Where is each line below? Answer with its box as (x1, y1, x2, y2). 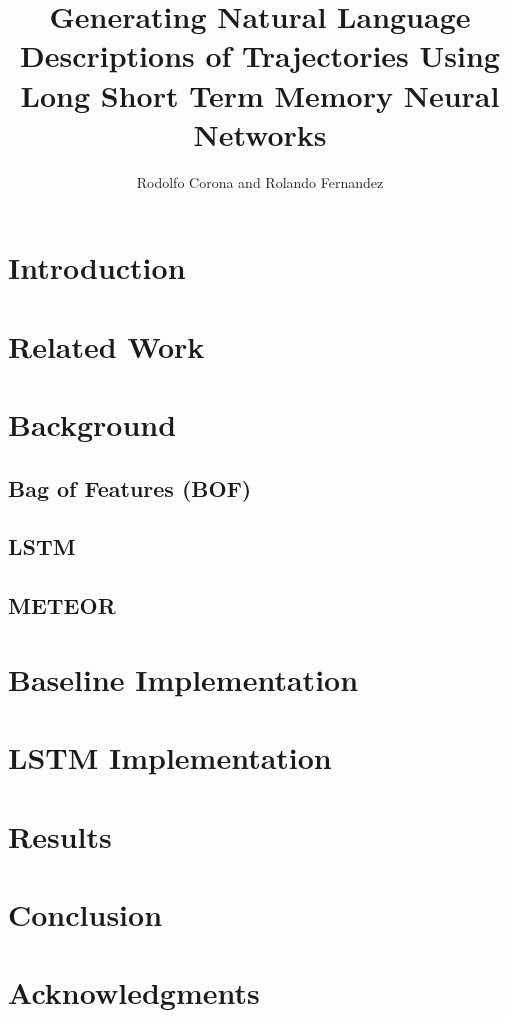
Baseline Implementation (8, 658, 359, 699)
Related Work (8, 325, 205, 366)
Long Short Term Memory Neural (20, 74, 500, 115)
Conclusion (8, 893, 163, 934)
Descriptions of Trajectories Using (20, 35, 500, 76)
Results (8, 815, 112, 856)
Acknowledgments (8, 972, 260, 1013)
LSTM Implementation (8, 737, 332, 778)
